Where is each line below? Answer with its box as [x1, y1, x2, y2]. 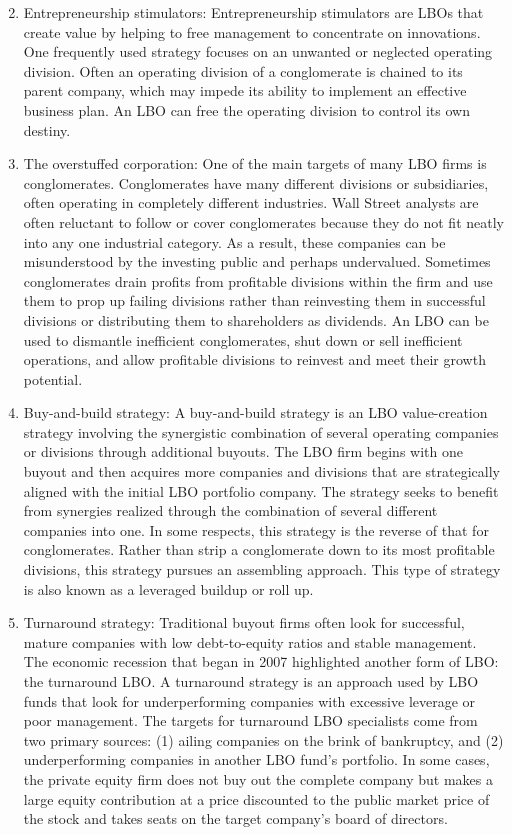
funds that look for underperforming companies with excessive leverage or [23, 690, 476, 711]
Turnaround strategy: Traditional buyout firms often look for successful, [23, 612, 465, 633]
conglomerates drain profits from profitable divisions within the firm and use [23, 270, 493, 291]
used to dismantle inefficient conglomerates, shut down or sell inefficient [23, 329, 463, 350]
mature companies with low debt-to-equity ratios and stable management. [23, 631, 477, 652]
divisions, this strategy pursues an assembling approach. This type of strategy [23, 559, 501, 580]
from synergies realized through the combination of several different [23, 500, 438, 521]
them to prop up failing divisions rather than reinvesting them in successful [23, 290, 486, 311]
